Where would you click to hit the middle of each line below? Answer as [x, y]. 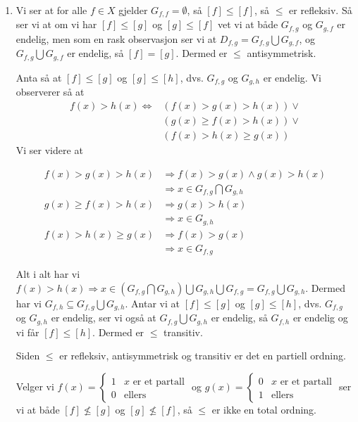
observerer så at [50, 92]
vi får [27, 332]
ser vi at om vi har [56, 24]
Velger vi [35, 386]
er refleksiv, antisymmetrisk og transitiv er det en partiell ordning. [203, 356]
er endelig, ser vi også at [104, 318]
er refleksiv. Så [321, 10]
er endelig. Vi [292, 77]
